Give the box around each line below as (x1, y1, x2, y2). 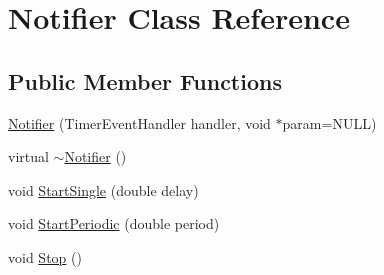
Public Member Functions (8, 65, 282, 96)
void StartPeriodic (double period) (8, 213, 220, 234)
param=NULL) (282, 112, 377, 133)
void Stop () (8, 246, 82, 267)
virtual (8, 146, 49, 167)
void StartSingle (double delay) (8, 179, 199, 200)
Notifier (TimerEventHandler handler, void (8, 112, 271, 133)
